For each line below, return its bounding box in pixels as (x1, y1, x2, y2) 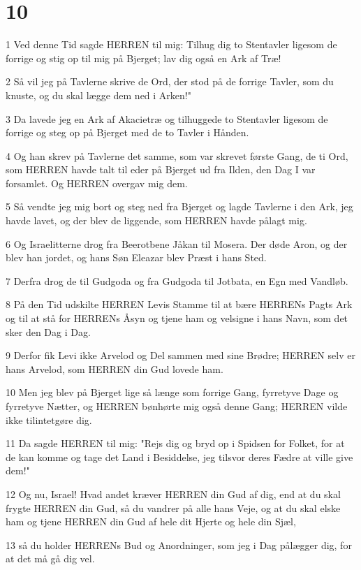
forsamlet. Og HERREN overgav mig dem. (6, 175, 188, 190)
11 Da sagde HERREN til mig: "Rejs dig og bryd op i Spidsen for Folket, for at (6, 436, 345, 451)
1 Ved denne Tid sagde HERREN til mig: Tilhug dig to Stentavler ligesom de (6, 37, 337, 52)
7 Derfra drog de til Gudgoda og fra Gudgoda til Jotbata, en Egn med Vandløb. (6, 273, 348, 288)
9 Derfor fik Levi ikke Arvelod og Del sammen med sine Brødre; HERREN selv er (6, 348, 355, 363)
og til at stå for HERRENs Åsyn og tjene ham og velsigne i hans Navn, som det (6, 311, 348, 326)
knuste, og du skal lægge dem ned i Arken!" (6, 87, 191, 102)
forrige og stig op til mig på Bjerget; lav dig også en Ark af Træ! (6, 50, 281, 65)
